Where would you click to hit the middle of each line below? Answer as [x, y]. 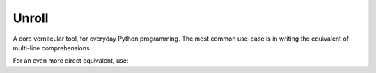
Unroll [31, 18]
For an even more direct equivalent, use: [71, 61]
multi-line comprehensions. [52, 48]
